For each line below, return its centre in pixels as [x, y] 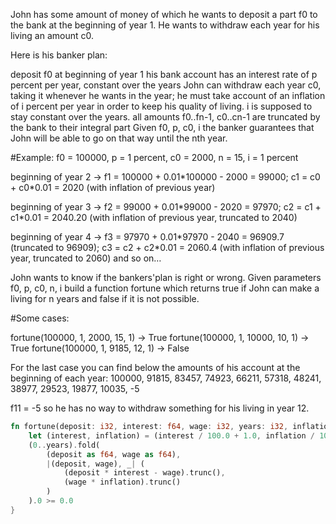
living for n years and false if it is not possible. [105, 298]
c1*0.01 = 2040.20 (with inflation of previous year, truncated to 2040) [154, 217]
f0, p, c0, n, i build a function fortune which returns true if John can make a [165, 288]
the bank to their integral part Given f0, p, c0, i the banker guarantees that [162, 127]
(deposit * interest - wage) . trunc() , [144, 473]
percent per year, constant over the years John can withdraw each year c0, [166, 85]
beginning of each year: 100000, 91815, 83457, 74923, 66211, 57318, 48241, [166, 378]
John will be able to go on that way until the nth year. [119, 138]
